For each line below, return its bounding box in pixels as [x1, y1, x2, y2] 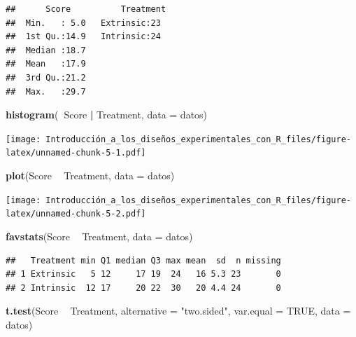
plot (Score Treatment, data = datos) [6, 168, 175, 183]
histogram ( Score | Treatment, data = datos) [6, 107, 208, 122]
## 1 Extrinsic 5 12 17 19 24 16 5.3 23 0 [6, 269, 281, 280]
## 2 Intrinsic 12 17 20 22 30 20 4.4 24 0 [6, 282, 281, 293]
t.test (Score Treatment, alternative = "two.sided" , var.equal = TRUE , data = [6, 303, 351, 318]
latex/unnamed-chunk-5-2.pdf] [6, 209, 146, 219]
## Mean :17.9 [6, 59, 86, 69]
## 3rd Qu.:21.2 [6, 72, 86, 83]
